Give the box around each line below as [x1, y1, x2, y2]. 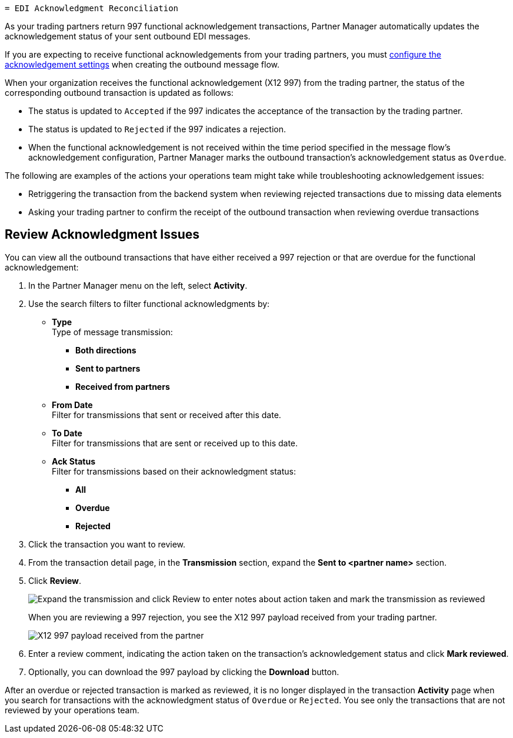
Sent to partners [75, 363, 141, 373]
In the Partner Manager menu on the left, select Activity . [28, 280, 248, 290]
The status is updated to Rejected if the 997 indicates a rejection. [28, 124, 286, 134]
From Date [52, 399, 93, 410]
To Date [52, 428, 82, 438]
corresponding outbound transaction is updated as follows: [5, 88, 234, 98]
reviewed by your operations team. [5, 704, 139, 715]
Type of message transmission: [52, 326, 173, 337]
